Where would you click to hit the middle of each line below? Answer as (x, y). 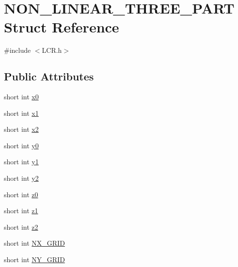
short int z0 (21, 194)
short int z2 (21, 227)
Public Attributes (49, 76)
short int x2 (21, 129)
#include (17, 50)
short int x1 (21, 113)
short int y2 (21, 178)
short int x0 (21, 97)
